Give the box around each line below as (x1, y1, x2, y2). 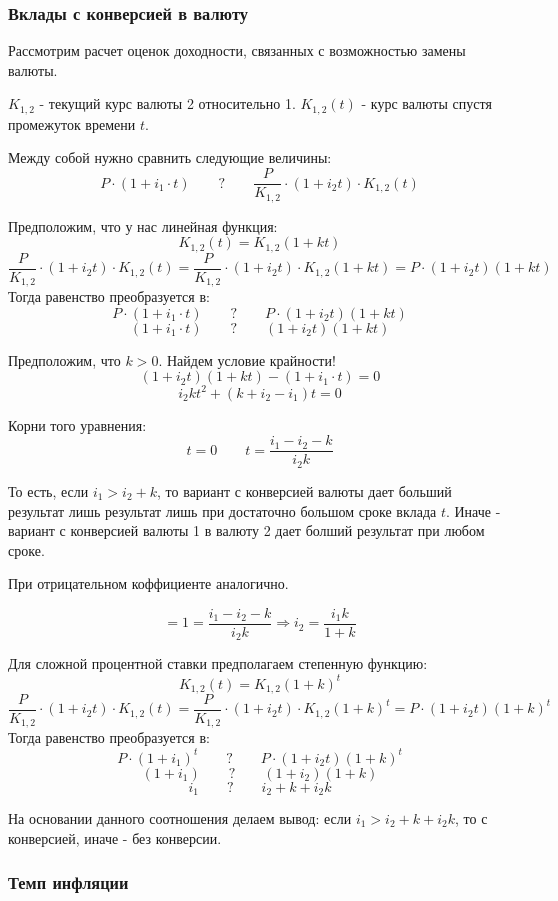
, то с (455, 808, 488, 829)
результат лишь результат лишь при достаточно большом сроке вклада (8, 500, 437, 521)
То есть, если (8, 480, 89, 501)
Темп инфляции (8, 870, 129, 895)
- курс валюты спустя (361, 93, 492, 114)
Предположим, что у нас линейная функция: (8, 215, 278, 236)
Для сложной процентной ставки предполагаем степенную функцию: (8, 653, 428, 674)
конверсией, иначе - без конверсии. (8, 827, 222, 848)
